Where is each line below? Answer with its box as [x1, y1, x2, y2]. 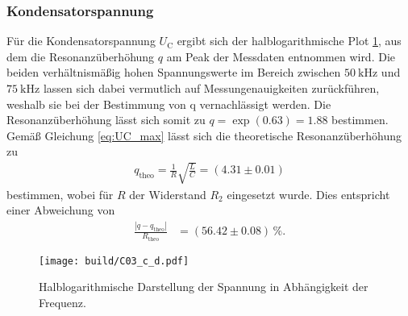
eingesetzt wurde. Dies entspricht [227, 185, 390, 202]
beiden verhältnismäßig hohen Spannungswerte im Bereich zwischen [6, 64, 341, 81]
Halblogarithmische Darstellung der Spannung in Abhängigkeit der [39, 278, 368, 295]
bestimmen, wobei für [6, 185, 114, 202]
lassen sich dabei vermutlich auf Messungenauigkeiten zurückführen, [43, 80, 380, 96]
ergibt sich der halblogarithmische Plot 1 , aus [177, 32, 402, 49]
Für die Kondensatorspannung [6, 32, 156, 49]
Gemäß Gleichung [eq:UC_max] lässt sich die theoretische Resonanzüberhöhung [6, 127, 402, 143]
